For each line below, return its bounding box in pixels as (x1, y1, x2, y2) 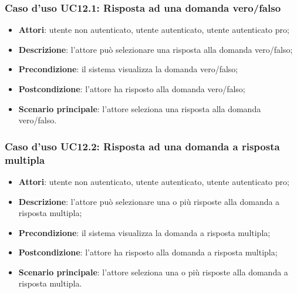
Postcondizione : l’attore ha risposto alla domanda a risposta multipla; (18, 246, 278, 258)
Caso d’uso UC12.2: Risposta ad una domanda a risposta (5, 139, 280, 153)
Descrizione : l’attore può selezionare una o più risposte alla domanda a (18, 195, 280, 207)
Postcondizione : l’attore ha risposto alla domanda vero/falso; (18, 83, 245, 95)
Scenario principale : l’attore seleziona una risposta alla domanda (18, 102, 261, 114)
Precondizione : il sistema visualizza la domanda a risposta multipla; (18, 226, 271, 238)
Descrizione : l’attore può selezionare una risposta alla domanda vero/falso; (18, 43, 293, 55)
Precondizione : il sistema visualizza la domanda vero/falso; (18, 63, 238, 75)
